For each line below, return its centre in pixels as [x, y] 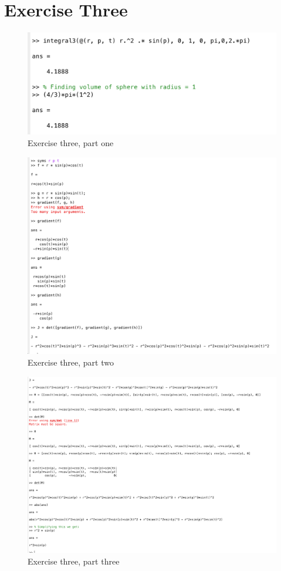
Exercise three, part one [71, 143]
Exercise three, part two [71, 362]
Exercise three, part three [74, 561]
